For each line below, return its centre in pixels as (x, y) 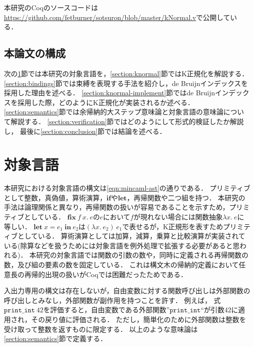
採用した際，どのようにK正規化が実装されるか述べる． (106, 102)
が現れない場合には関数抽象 (178, 217)
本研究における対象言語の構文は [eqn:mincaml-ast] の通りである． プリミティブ (127, 188)
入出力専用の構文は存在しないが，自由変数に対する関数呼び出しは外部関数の (127, 291)
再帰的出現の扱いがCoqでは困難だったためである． (106, 274)
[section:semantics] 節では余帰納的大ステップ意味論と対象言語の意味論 (114, 112)
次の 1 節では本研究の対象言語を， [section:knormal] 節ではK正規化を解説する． (126, 73)
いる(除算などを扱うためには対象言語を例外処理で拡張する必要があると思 (122, 245)
